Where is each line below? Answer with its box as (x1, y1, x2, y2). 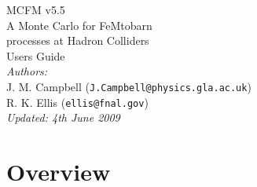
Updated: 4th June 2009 (6, 109, 120, 126)
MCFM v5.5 (6, 2, 65, 17)
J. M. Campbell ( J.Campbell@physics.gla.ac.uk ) (6, 78, 251, 94)
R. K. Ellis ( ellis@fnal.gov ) (6, 93, 149, 110)
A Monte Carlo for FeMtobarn (6, 16, 152, 33)
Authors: (6, 63, 48, 79)
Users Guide (6, 47, 65, 64)
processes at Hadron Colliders (6, 32, 149, 49)
